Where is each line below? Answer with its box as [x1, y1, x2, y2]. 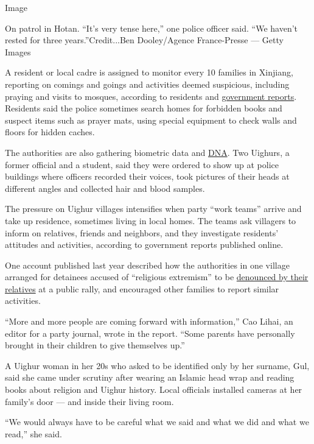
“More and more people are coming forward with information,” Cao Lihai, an [5, 315, 293, 328]
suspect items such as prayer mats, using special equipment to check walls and [5, 113, 297, 126]
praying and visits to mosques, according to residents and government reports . [5, 90, 297, 102]
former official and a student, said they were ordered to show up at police [5, 158, 279, 171]
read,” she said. [5, 427, 62, 440]
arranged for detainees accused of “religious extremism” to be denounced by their [5, 270, 309, 283]
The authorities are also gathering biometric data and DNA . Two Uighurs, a [5, 146, 290, 158]
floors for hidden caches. [5, 125, 95, 138]
